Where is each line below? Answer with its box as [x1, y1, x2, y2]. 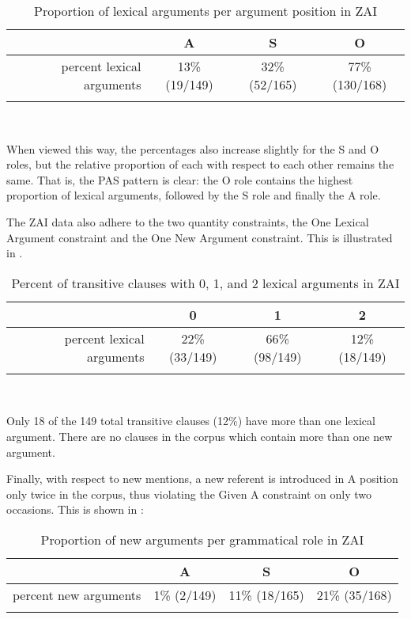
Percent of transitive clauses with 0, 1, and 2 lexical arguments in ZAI [11, 273, 400, 292]
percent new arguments [13, 585, 141, 604]
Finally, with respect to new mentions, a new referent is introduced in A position [6, 470, 398, 487]
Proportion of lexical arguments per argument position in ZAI [33, 2, 377, 20]
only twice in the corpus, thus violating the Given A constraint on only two [6, 485, 372, 502]
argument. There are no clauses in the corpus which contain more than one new [6, 427, 393, 444]
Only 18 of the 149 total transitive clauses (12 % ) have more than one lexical [6, 412, 375, 429]
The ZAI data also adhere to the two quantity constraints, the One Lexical [6, 213, 369, 230]
